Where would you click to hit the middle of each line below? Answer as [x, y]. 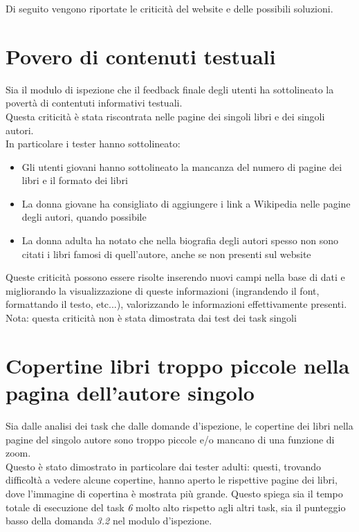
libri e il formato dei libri [75, 180]
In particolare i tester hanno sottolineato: [93, 144]
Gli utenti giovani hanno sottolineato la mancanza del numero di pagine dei [182, 166]
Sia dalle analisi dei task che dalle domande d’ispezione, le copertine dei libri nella [179, 425]
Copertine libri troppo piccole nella [178, 365]
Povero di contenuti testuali [141, 56]
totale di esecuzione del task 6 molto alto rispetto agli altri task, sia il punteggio [176, 507]
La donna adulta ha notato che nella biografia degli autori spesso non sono [180, 240]
